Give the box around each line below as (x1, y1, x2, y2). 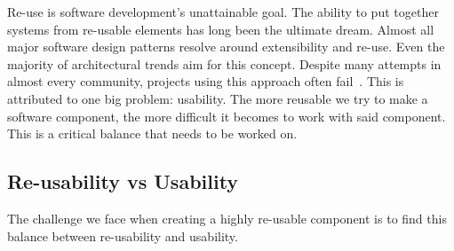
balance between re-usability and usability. (7, 226, 238, 245)
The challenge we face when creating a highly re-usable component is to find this (7, 208, 447, 227)
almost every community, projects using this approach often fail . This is (7, 72, 404, 90)
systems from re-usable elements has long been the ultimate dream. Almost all (7, 20, 434, 38)
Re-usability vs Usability (7, 168, 239, 195)
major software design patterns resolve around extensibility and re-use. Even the (7, 37, 445, 56)
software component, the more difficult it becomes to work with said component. (7, 106, 446, 125)
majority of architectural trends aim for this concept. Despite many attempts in (7, 54, 442, 73)
